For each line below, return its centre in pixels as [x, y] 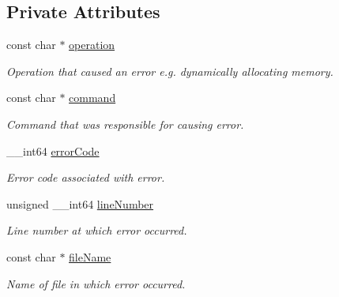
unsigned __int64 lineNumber [80, 203]
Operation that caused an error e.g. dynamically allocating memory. [170, 71]
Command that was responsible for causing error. [125, 124]
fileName [90, 256]
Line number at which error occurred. [97, 230]
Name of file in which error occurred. [96, 283]
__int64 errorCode [53, 150]
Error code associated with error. [86, 177]
